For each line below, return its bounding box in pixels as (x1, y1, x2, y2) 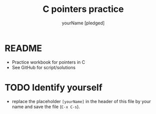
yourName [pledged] (61, 20, 105, 26)
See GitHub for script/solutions (11, 64, 76, 70)
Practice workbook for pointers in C (11, 59, 85, 65)
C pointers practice (42, 3, 124, 15)
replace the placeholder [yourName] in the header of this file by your (11, 98, 152, 104)
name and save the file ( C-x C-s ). (11, 104, 80, 110)
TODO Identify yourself (4, 82, 103, 93)
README (4, 42, 42, 54)
